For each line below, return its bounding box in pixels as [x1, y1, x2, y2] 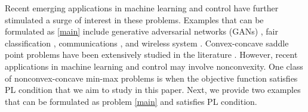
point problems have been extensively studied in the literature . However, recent [5, 48, 298, 61]
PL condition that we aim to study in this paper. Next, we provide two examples [5, 83, 301, 96]
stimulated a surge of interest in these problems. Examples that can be [5, 13, 264, 26]
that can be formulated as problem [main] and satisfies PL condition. [5, 95, 257, 107]
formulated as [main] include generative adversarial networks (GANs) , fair [5, 25, 278, 38]
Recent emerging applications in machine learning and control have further [5, 2, 279, 14]
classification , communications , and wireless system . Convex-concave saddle [5, 36, 289, 49]
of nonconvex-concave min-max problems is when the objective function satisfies [5, 71, 298, 84]
